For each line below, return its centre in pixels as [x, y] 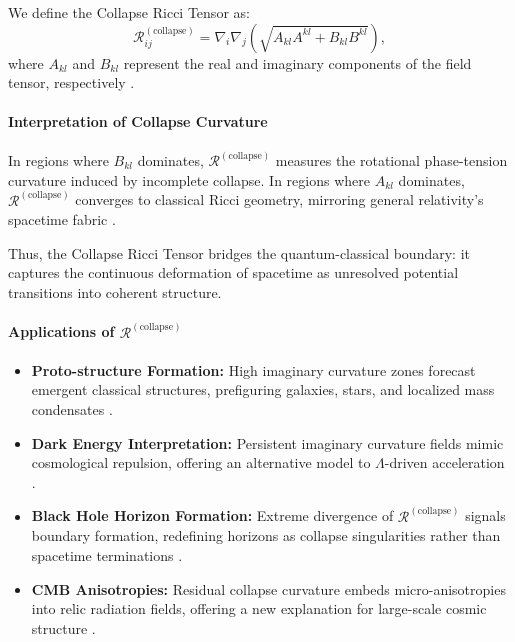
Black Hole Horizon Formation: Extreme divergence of [212, 515]
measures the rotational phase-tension [391, 160]
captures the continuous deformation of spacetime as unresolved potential [233, 272]
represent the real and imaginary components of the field [297, 62]
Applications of [61, 331]
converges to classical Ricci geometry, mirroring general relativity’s [279, 199]
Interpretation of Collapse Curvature [138, 121]
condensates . [72, 409]
